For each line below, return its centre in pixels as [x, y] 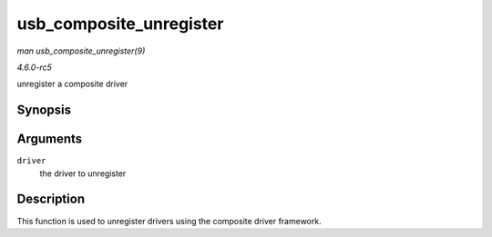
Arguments [50, 139]
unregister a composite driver [72, 84]
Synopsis [44, 110]
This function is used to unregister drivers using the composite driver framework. [169, 221]
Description [51, 199]
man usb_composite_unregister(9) [81, 51]
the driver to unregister [83, 173]
